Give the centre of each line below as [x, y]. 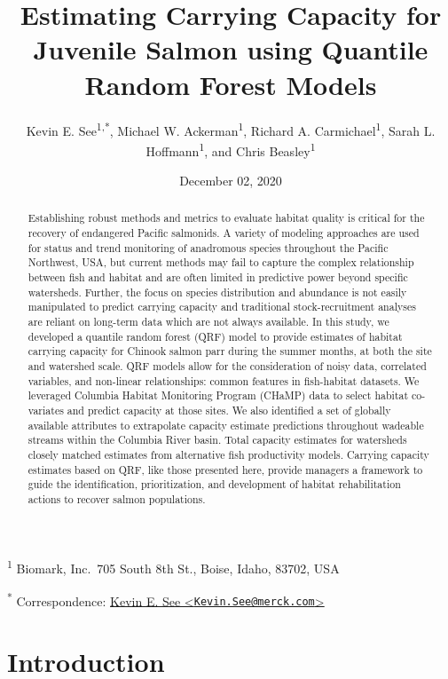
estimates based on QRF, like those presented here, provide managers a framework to [225, 469]
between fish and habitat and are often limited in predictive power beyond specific [218, 277]
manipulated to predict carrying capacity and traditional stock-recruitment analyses [222, 307]
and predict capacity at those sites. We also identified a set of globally [229, 410]
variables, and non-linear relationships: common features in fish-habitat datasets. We [224, 380]
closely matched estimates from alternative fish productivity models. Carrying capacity [228, 454]
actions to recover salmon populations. [117, 498]
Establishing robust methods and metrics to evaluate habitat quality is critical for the [226, 218]
